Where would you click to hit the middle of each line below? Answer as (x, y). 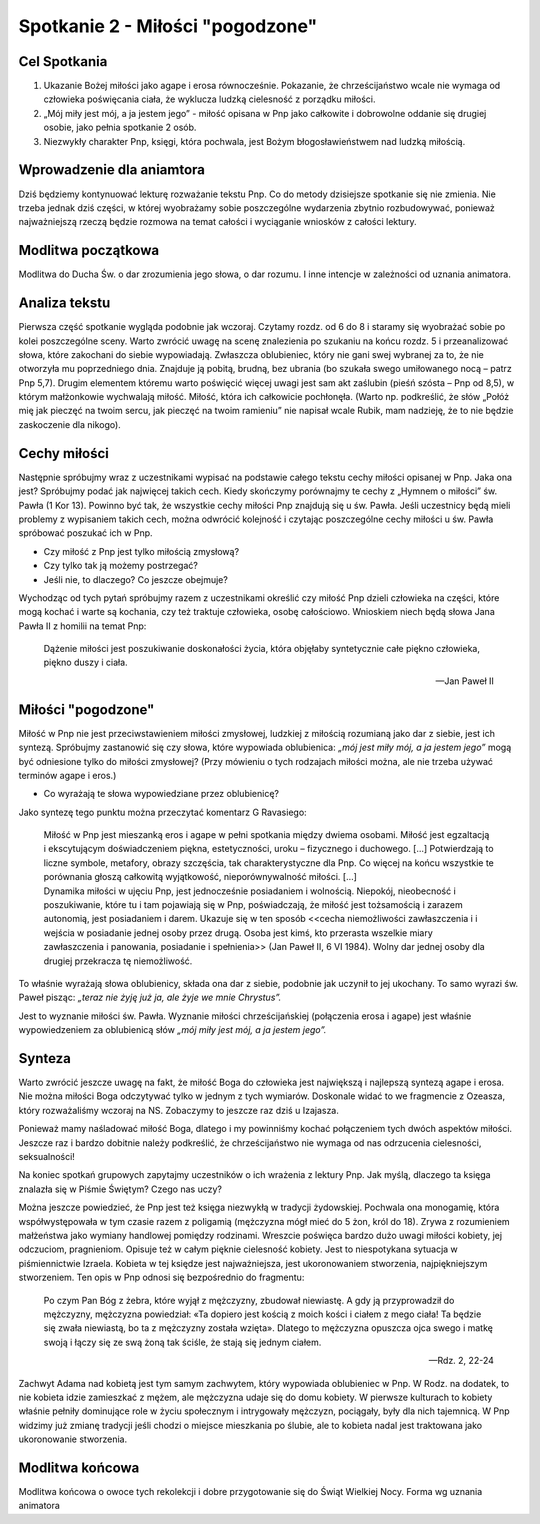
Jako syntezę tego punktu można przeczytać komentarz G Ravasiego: (162, 812)
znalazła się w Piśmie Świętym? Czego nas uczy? (120, 1189)
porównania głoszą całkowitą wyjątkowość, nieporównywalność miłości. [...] (200, 877)
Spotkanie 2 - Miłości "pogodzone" (168, 26)
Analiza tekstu (64, 303)
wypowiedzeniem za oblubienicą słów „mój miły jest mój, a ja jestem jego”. (172, 1030)
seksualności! (46, 1157)
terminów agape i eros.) (67, 775)
